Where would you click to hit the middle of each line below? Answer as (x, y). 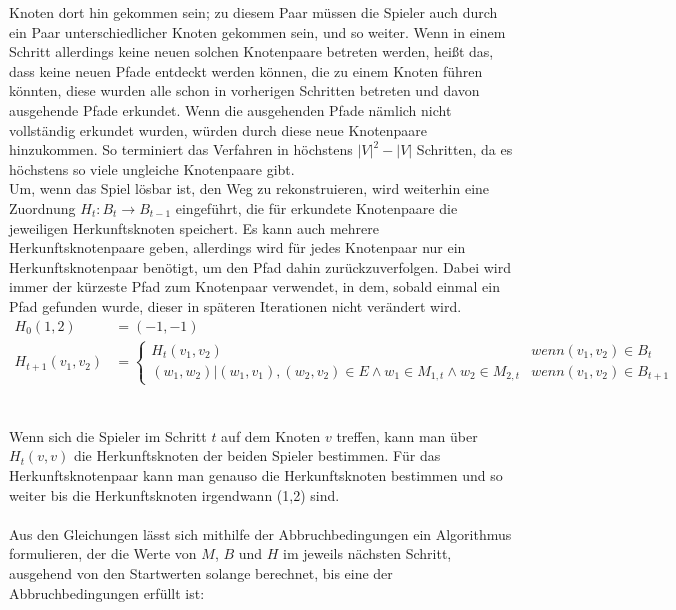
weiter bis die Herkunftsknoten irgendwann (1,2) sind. (174, 494)
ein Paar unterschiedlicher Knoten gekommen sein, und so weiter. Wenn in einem (257, 31)
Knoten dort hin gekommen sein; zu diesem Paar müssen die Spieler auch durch (253, 12)
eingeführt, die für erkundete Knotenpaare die (316, 207)
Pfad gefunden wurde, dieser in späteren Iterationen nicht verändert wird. (235, 305)
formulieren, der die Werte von (103, 553)
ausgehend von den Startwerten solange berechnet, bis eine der (201, 572)
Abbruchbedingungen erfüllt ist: (107, 592)
